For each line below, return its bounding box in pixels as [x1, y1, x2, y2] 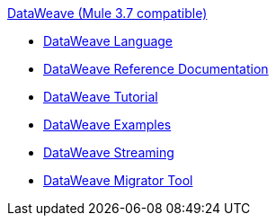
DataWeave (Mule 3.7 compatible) [7, 5, 208, 21]
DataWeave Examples [43, 117, 172, 132]
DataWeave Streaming [43, 145, 174, 160]
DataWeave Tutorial [43, 89, 158, 104]
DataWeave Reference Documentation [43, 61, 269, 76]
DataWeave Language [43, 33, 174, 49]
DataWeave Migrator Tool [43, 173, 193, 188]
